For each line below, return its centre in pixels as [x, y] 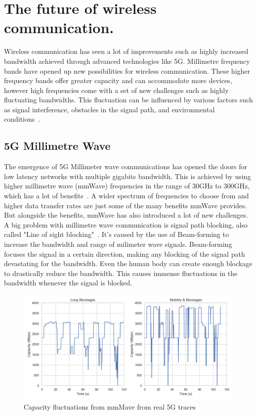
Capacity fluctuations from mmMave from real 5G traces [110, 406]
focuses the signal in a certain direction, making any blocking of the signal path [125, 254]
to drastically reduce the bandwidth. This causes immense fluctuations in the [121, 273]
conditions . [22, 119]
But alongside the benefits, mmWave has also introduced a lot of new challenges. [126, 215]
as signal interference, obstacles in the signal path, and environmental [109, 109]
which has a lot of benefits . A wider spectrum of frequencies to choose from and [127, 196]
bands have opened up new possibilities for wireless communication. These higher [127, 70]
